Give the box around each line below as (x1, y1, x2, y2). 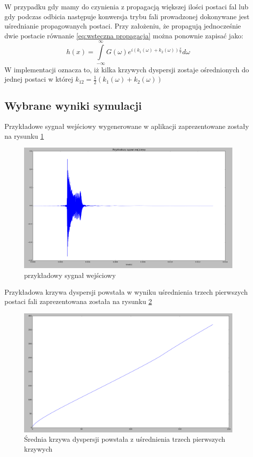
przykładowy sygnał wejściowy (24, 270, 116, 280)
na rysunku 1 (4, 130, 44, 141)
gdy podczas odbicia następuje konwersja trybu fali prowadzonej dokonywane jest (4, 11, 250, 21)
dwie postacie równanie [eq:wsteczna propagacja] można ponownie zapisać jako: (4, 30, 244, 40)
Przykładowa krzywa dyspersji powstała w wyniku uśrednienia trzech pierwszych (4, 286, 248, 297)
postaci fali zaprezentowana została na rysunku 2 (4, 296, 152, 306)
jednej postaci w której (4, 74, 73, 84)
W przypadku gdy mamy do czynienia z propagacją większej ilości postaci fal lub (4, 1, 249, 11)
